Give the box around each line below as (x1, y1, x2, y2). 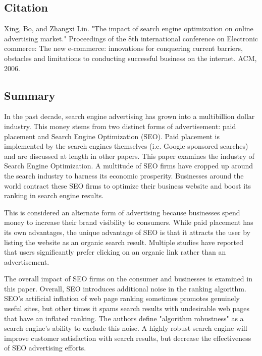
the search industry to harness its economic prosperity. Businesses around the (4, 170, 244, 181)
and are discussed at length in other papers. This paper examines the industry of (4, 150, 254, 161)
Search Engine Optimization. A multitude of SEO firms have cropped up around (4, 160, 253, 171)
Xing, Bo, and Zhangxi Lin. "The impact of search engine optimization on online (4, 23, 253, 34)
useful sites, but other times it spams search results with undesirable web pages (4, 303, 249, 314)
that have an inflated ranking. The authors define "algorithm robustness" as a (4, 313, 244, 323)
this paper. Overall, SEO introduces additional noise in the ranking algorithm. (4, 283, 246, 293)
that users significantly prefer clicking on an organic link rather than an (4, 247, 226, 257)
